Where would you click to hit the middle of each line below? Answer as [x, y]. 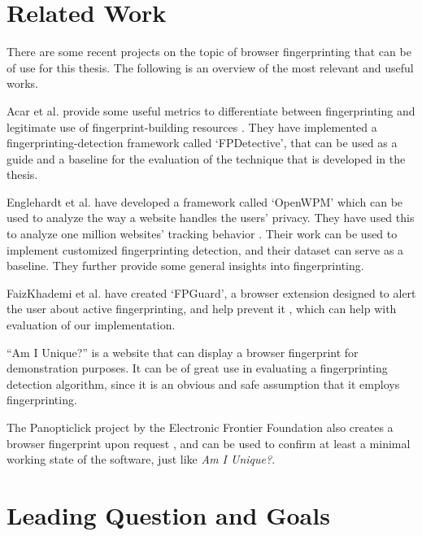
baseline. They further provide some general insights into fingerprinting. [185, 266]
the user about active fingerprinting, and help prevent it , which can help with [202, 309]
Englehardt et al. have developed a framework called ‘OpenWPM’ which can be [205, 201]
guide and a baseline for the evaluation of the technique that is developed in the [206, 158]
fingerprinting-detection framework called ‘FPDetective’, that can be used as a [202, 143]
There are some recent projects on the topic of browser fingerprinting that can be [209, 52]
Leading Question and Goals [168, 514]
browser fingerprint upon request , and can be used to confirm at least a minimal [209, 443]
